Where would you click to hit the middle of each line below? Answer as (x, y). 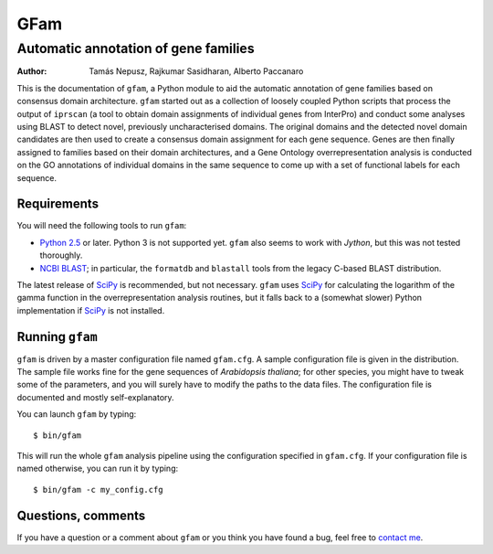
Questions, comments (81, 515)
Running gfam (57, 337)
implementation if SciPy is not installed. (91, 310)
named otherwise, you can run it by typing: (97, 469)
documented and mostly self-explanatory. (95, 397)
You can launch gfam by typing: (77, 414)
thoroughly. (61, 255)
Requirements (58, 204)
